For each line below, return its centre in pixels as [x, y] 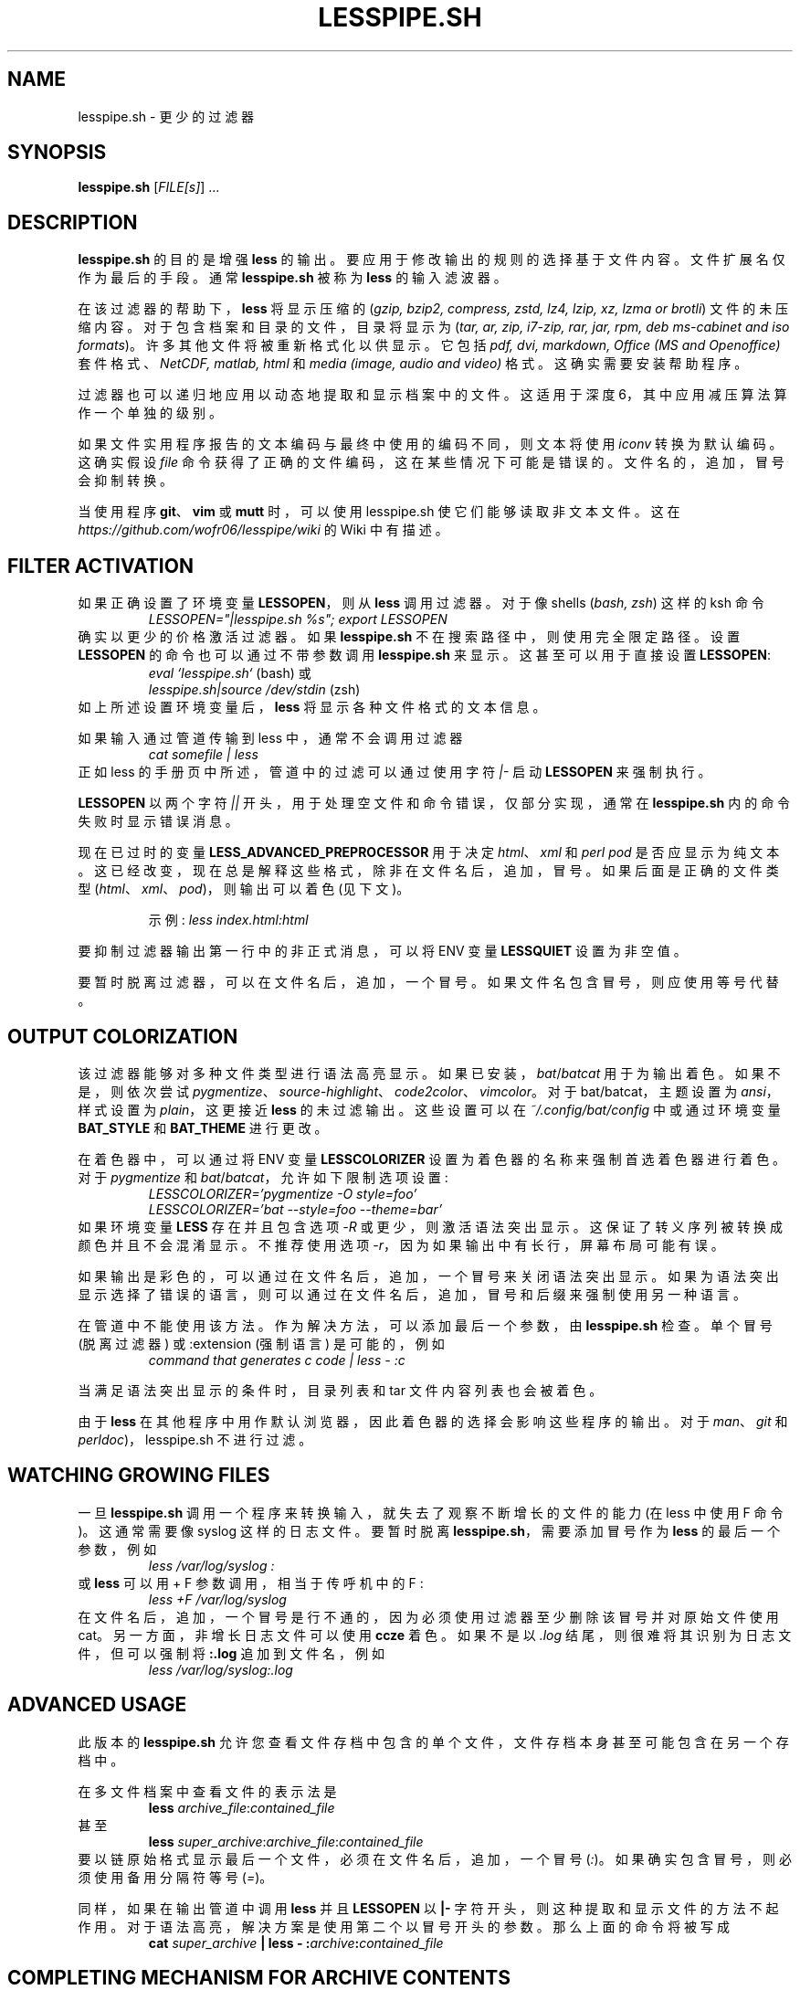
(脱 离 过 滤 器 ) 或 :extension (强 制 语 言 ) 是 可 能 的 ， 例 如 [261, 1343]
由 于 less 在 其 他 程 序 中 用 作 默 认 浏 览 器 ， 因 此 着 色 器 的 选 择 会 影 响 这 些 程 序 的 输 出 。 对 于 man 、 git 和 [433, 1421]
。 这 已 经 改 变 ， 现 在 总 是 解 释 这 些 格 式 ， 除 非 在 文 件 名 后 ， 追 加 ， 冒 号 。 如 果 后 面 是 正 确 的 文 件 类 [428, 871]
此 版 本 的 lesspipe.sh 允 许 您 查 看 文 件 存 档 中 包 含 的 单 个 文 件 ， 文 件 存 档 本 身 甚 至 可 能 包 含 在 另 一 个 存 [433, 1741]
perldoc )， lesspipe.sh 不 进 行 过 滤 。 [195, 1439]
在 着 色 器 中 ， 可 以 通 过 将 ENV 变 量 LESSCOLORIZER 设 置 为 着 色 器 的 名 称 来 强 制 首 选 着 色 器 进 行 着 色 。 [432, 1159]
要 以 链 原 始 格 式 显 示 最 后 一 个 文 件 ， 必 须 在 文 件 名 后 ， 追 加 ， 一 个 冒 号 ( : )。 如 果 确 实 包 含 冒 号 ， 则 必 [435, 1858]
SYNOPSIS [57, 153]
